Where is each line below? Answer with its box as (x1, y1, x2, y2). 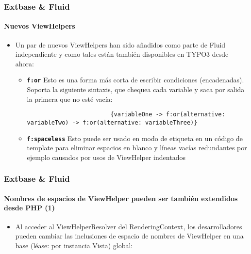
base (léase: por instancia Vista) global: (15, 240, 133, 250)
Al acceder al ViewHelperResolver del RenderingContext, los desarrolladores (15, 221, 242, 231)
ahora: (15, 58, 34, 68)
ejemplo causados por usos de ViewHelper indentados (27, 152, 185, 162)
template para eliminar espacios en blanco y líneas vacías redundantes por (27, 143, 247, 153)
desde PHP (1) (4, 203, 55, 213)
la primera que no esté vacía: (27, 94, 113, 104)
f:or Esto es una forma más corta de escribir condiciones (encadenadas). (27, 75, 244, 85)
